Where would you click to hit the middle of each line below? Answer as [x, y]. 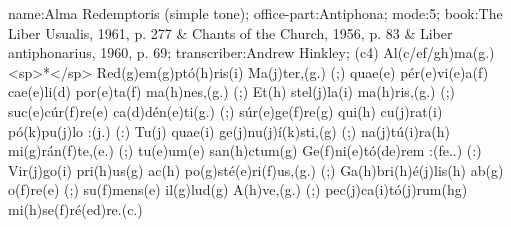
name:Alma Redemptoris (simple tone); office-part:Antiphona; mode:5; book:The [255, 13]
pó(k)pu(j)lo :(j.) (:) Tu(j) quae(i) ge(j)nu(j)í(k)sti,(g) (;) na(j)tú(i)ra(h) [229, 130]
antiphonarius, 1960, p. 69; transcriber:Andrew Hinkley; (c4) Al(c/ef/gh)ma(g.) [251, 52]
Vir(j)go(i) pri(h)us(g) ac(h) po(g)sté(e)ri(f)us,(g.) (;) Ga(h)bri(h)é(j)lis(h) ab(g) [256, 169]
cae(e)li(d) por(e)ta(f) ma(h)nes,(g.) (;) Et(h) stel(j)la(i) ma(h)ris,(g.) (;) [232, 91]
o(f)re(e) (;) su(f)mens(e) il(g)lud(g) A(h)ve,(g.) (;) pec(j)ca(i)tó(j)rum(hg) [238, 189]
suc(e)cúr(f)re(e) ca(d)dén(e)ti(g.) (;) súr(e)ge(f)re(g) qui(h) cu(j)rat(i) [225, 110]
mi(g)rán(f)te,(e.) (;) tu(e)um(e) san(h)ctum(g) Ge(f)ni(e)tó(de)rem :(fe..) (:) [245, 150]
